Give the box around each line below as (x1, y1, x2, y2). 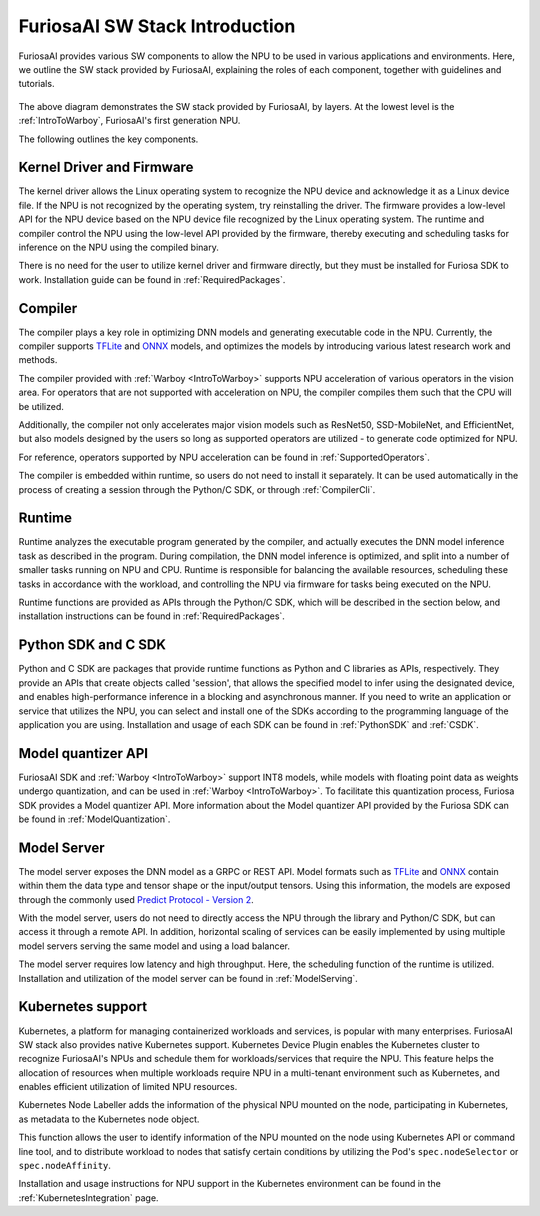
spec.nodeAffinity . (18, 1160, 112, 1172)
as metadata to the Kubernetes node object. (18, 1113, 200, 1125)
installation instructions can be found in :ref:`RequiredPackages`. (18, 610, 285, 622)
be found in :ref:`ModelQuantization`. (18, 813, 171, 825)
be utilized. (18, 400, 64, 412)
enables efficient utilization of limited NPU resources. (18, 1081, 238, 1093)
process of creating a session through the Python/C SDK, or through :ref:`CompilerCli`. (18, 483, 376, 495)
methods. (18, 354, 58, 366)
